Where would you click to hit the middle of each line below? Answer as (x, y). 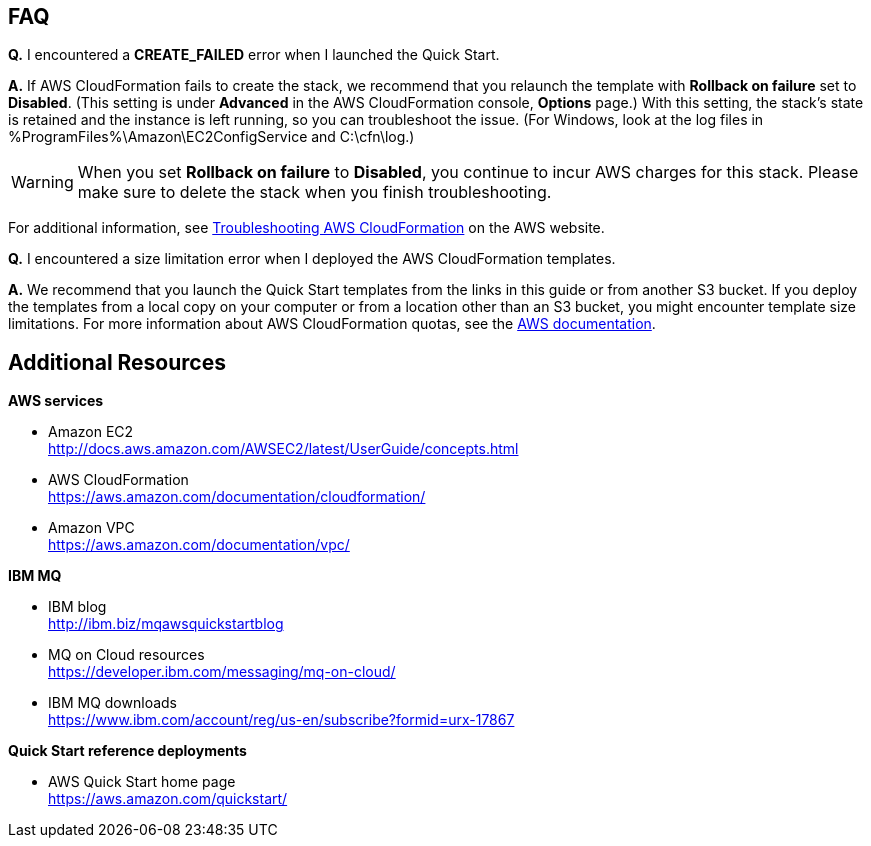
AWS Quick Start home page (142, 782)
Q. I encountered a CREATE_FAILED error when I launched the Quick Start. (254, 55)
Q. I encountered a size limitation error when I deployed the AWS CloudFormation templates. (312, 259)
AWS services (56, 401)
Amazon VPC (91, 528)
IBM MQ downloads (112, 703)
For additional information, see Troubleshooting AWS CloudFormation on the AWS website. (306, 228)
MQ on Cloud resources (126, 655)
